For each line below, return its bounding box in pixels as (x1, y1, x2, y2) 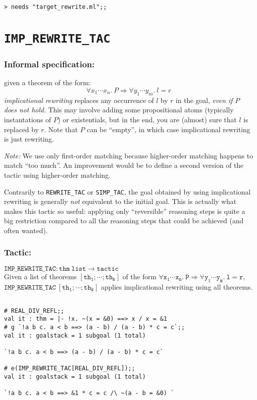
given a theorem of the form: (4, 77, 91, 88)
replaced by (4, 124, 39, 134)
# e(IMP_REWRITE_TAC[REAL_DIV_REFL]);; (4, 365, 135, 372)
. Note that (44, 124, 78, 134)
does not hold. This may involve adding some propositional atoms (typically (4, 104, 234, 115)
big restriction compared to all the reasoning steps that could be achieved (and (4, 215, 244, 226)
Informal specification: (4, 58, 95, 70)
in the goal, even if (175, 95, 233, 105)
